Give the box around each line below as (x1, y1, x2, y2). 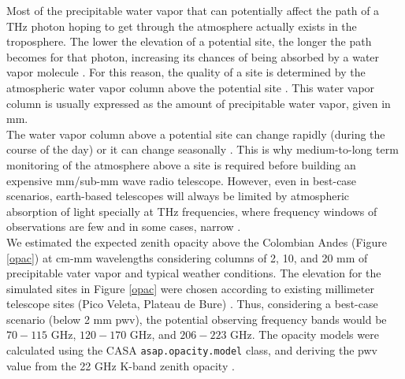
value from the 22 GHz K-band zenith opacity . (6, 357, 235, 373)
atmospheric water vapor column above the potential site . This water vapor (6, 79, 375, 95)
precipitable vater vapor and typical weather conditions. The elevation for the (6, 265, 381, 281)
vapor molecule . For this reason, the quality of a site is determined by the (6, 64, 366, 80)
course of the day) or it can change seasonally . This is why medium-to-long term (6, 141, 399, 158)
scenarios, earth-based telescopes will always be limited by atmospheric (6, 188, 349, 204)
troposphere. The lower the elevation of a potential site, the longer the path (6, 33, 372, 50)
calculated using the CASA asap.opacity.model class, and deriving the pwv (6, 342, 377, 359)
